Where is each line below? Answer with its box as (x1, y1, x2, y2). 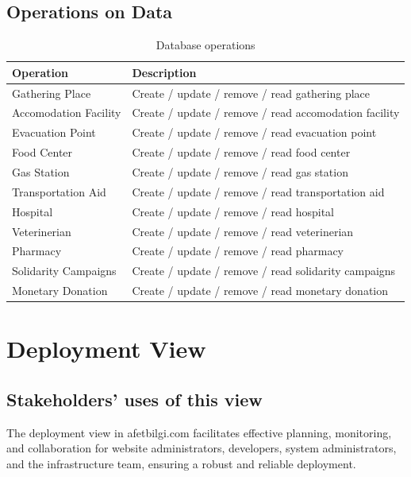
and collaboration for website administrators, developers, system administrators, (6, 440, 397, 456)
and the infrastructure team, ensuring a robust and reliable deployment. (6, 455, 356, 471)
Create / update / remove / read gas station (132, 164, 348, 180)
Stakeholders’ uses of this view (6, 386, 263, 411)
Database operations (156, 37, 255, 53)
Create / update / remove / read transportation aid (132, 183, 385, 200)
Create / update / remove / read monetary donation (132, 282, 389, 299)
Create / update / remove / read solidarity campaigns (132, 262, 396, 279)
